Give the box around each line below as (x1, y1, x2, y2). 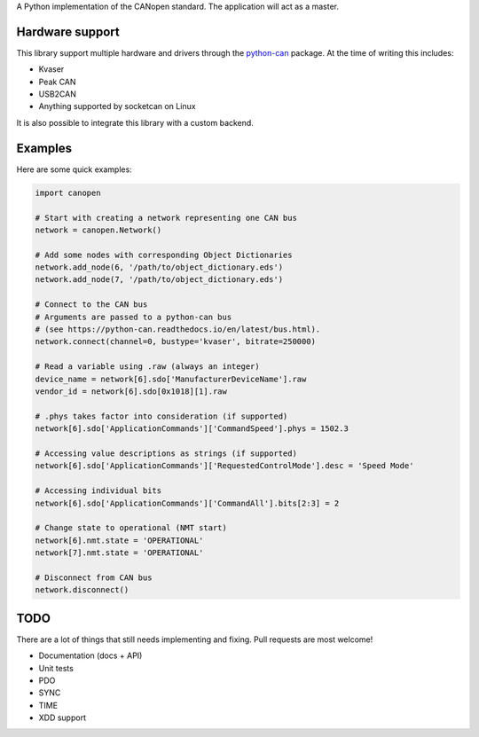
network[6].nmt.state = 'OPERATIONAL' (35, 535, 204, 545)
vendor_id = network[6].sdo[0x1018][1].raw (35, 387, 228, 396)
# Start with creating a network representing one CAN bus (35, 213, 297, 223)
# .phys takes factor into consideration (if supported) (35, 411, 288, 421)
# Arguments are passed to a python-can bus (35, 311, 232, 322)
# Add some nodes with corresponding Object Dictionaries (35, 249, 293, 260)
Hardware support (16, 24, 120, 39)
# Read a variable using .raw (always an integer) (35, 362, 261, 372)
